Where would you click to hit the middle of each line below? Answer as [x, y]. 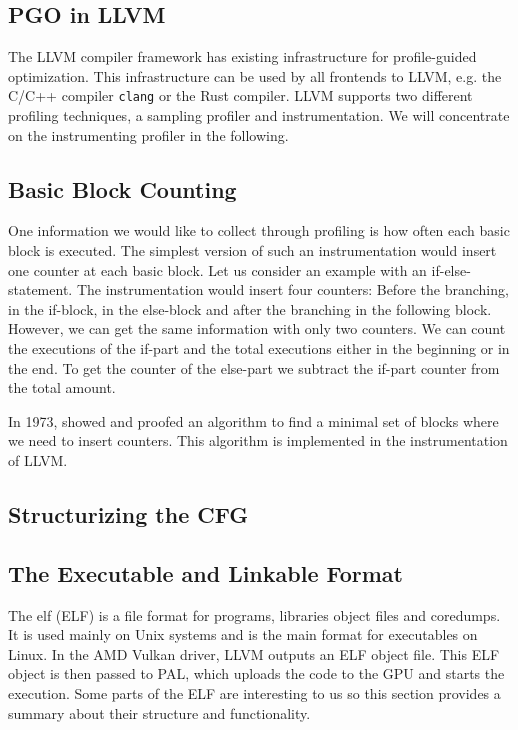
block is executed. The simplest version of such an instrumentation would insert [252, 250]
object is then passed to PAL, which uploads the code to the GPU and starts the [256, 673]
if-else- [451, 269]
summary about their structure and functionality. [159, 712]
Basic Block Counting [122, 188]
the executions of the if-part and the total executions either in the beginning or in [259, 348]
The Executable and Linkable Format [205, 572]
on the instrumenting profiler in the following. [148, 134]
